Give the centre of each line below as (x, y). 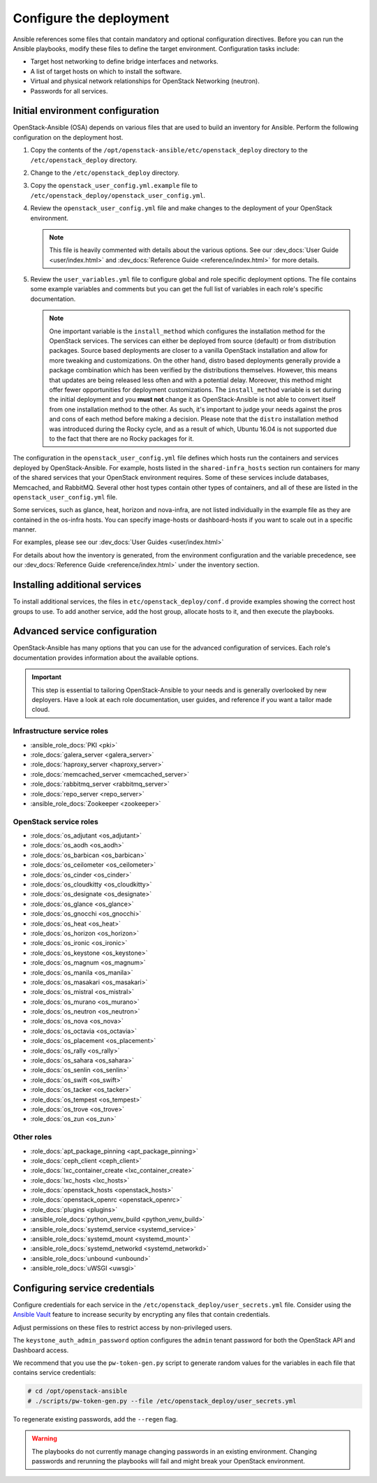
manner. (25, 529)
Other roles (32, 1137)
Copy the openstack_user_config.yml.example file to (114, 186)
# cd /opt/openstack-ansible (77, 1391)
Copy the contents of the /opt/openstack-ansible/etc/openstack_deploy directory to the (169, 150)
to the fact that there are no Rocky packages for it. (122, 438)
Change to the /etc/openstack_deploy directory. (105, 173)
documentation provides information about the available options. (106, 657)
